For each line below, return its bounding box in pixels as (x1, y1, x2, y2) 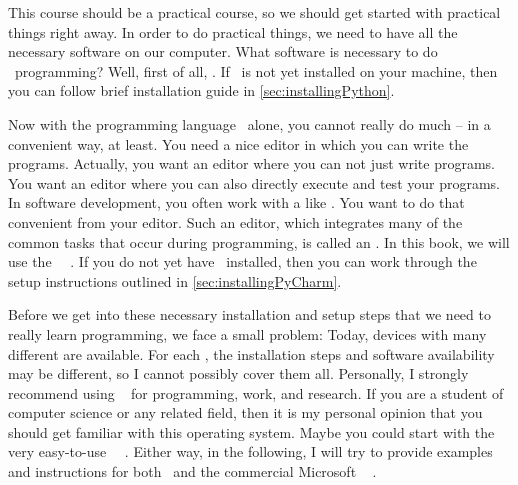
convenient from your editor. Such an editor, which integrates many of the (8, 211, 463, 232)
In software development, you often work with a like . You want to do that (8, 192, 465, 213)
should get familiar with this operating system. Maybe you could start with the (8, 421, 495, 442)
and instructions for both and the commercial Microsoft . (8, 461, 377, 482)
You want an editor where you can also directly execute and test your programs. (8, 172, 500, 193)
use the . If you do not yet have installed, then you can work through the (8, 251, 477, 272)
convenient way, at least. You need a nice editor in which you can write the (8, 133, 469, 154)
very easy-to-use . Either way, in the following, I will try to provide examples (8, 441, 493, 462)
